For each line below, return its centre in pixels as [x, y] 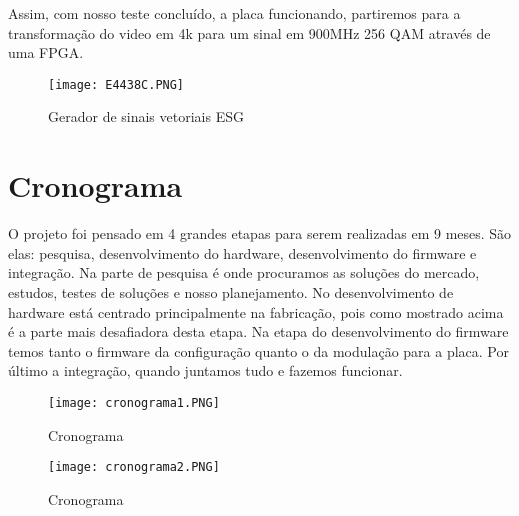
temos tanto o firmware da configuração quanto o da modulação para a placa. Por [258, 350]
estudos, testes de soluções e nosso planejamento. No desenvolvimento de [231, 291]
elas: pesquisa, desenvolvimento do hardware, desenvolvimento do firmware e [242, 252]
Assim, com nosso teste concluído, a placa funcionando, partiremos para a [234, 13]
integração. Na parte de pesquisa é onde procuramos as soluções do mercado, [244, 272]
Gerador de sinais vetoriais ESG [146, 116]
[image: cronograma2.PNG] [134, 467]
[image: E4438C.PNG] [116, 84]
